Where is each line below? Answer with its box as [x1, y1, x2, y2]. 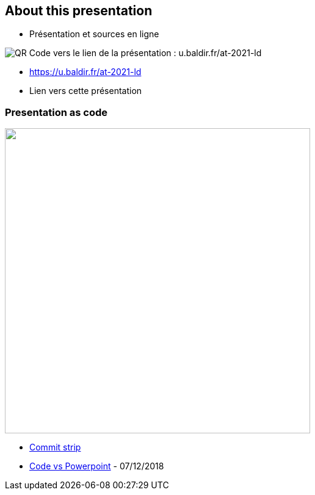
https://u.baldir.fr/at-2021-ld [29, 67, 142, 78]
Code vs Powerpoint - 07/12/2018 [29, 461, 164, 472]
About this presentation [5, 3, 153, 18]
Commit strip [29, 442, 81, 453]
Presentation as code [5, 106, 108, 118]
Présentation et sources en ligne [29, 29, 159, 40]
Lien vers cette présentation [29, 85, 142, 96]
